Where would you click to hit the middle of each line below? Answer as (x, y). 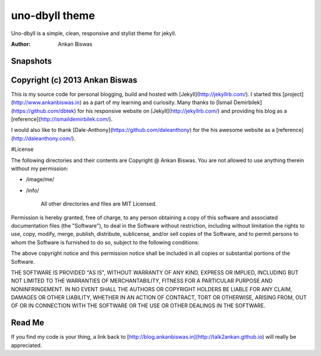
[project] (293, 94)
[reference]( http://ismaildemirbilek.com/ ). (62, 119)
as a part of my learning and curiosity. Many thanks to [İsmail (158, 103)
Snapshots (32, 61)
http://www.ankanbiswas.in (46, 103)
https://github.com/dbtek (43, 111)
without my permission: (40, 168)
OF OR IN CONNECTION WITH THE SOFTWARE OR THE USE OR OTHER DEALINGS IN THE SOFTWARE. (138, 305)
